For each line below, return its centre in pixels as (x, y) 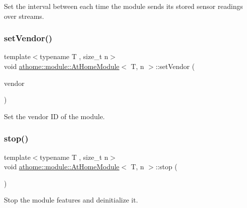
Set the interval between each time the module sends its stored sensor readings (123, 6)
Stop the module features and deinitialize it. (71, 200)
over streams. (24, 16)
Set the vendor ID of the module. (55, 116)
